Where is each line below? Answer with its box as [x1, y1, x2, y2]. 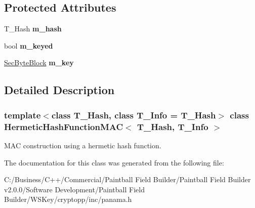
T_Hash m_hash [4, 23, 62, 34]
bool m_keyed [4, 40, 53, 51]
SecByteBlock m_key [4, 57, 74, 68]
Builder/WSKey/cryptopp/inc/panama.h [4, 194, 132, 204]
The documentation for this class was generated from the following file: [4, 157, 224, 168]
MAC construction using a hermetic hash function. [4, 140, 161, 150]
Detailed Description [4, 82, 115, 98]
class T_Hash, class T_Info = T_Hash [51, 108, 216, 121]
